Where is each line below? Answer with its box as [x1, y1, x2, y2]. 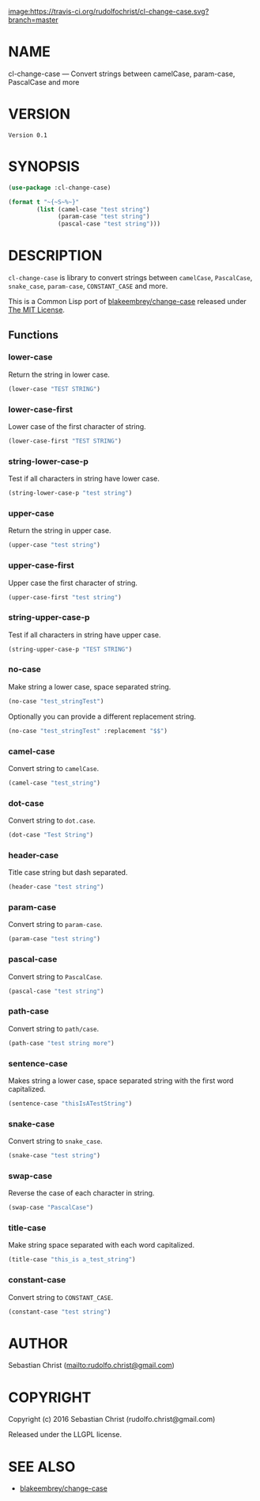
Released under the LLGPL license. [8, 1430, 122, 1439]
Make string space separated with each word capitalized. [8, 1241, 195, 1250]
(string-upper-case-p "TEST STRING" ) [8, 645, 133, 653]
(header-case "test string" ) [8, 883, 104, 891]
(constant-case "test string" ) [8, 1308, 111, 1316]
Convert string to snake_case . [8, 1136, 103, 1146]
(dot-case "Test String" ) [8, 831, 93, 839]
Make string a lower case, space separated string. [8, 682, 171, 691]
